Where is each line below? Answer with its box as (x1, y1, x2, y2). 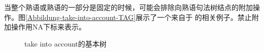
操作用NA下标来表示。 (11, 21, 86, 32)
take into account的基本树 (24, 38, 107, 48)
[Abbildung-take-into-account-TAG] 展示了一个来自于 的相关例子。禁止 (25, 11, 252, 22)
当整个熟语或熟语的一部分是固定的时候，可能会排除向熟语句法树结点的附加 (4, 2, 253, 12)
